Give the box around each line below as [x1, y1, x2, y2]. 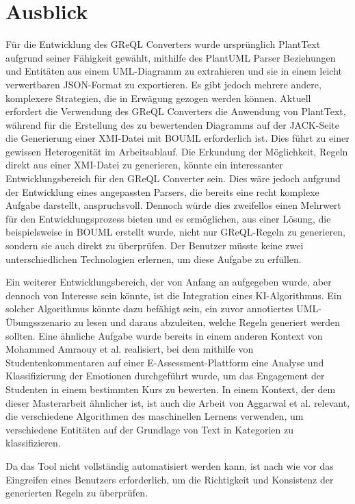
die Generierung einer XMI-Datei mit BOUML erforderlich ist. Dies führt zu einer [5, 131, 350, 145]
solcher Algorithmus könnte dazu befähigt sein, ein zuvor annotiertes [5, 301, 293, 316]
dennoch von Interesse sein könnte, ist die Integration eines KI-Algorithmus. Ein [5, 288, 342, 302]
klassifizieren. [5, 436, 61, 450]
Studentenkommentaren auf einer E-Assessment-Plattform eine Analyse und [5, 355, 324, 369]
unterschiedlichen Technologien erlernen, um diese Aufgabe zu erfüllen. [5, 251, 302, 266]
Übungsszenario [5, 315, 71, 329]
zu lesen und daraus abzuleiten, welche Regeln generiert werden [74, 315, 341, 329]
